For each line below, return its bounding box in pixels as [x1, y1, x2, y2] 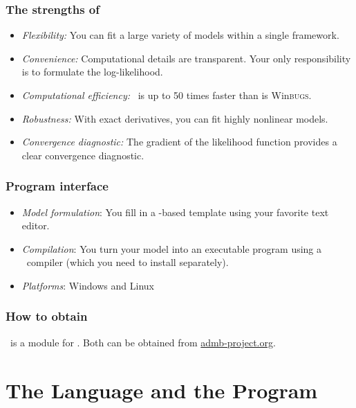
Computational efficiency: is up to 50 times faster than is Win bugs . [21, 88, 312, 102]
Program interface [6, 177, 109, 195]
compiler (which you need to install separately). [26, 255, 229, 269]
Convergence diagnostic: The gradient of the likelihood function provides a [21, 134, 337, 149]
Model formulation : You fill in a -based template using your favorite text [21, 204, 329, 219]
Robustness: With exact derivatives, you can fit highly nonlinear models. [21, 111, 328, 125]
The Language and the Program [6, 375, 318, 404]
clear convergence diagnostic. [21, 148, 144, 162]
